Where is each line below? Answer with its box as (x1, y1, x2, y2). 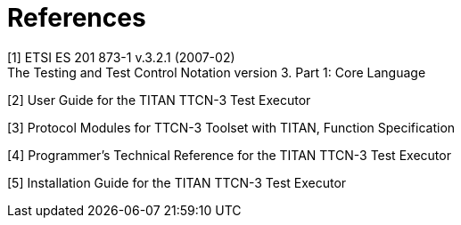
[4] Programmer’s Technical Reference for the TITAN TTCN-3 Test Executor (7, 147, 451, 163)
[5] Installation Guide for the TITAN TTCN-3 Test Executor (7, 174, 347, 190)
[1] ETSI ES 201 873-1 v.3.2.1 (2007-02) (7, 49, 235, 65)
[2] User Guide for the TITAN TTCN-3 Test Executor (7, 92, 311, 108)
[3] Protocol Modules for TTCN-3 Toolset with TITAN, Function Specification (7, 119, 456, 135)
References (7, 3, 146, 33)
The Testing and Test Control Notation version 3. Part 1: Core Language (7, 64, 426, 80)
